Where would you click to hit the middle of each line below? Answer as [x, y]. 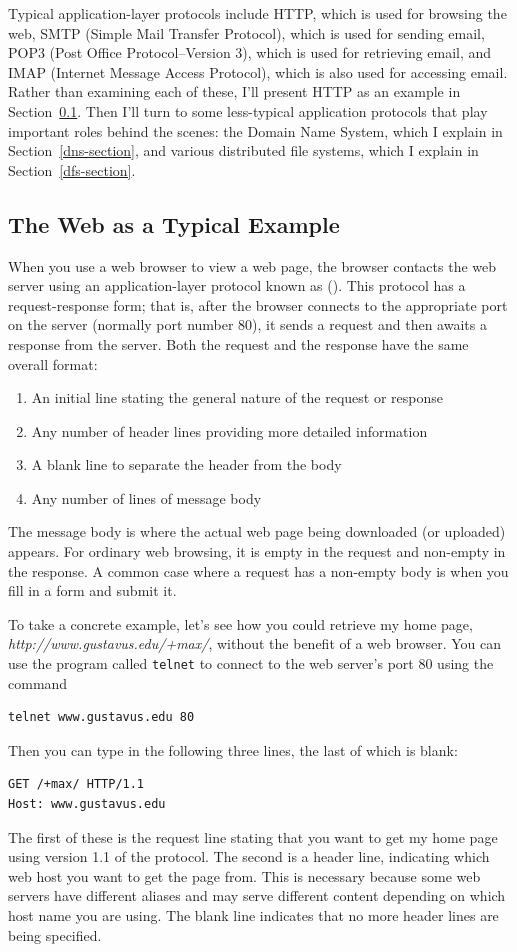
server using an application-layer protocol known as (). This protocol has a [237, 285]
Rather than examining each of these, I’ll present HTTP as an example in [234, 91]
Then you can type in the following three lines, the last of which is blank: [233, 749]
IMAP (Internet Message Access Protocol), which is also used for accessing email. [258, 71]
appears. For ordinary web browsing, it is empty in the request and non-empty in [257, 551]
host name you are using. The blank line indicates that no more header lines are [253, 915]
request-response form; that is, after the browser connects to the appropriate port [258, 304]
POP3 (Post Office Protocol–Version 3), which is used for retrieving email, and [250, 52]
